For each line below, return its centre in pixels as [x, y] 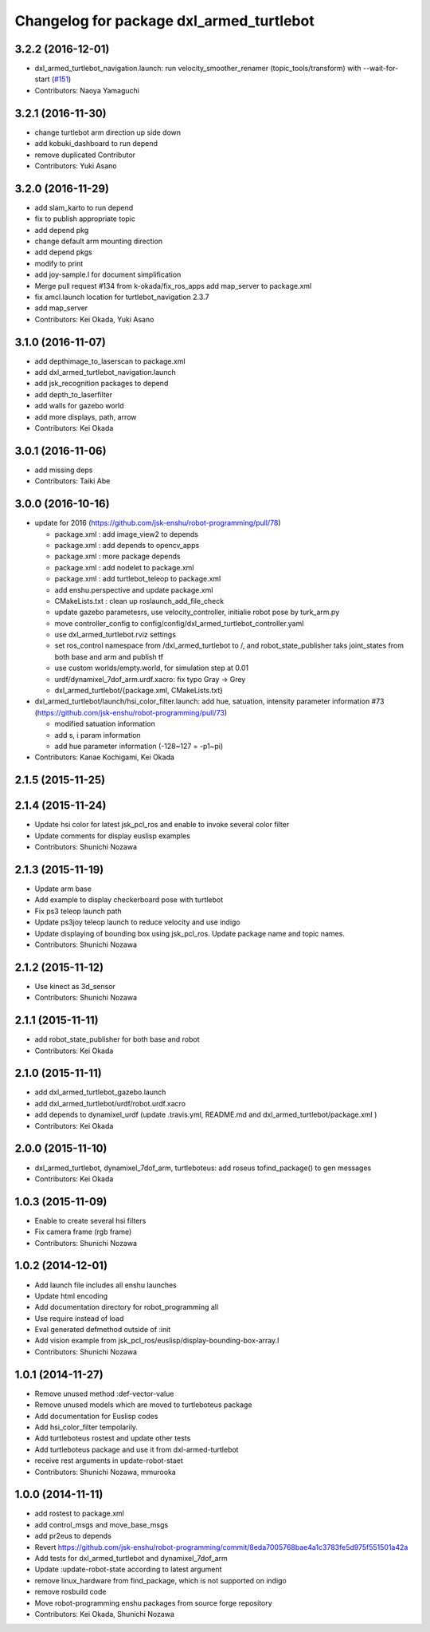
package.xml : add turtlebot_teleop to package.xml [138, 579]
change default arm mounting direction [99, 241]
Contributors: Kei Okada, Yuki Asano [94, 319]
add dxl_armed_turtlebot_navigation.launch [105, 373]
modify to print [59, 263]
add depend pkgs [64, 252]
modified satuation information [105, 724]
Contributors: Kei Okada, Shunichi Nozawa [105, 1614]
